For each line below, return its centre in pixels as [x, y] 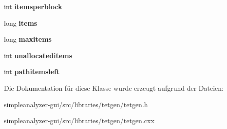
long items [21, 23]
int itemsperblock [33, 6]
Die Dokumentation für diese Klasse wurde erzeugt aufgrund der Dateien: [114, 88]
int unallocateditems [38, 55]
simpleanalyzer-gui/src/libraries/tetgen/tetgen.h [76, 104]
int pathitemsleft [32, 72]
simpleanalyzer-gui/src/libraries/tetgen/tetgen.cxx [79, 121]
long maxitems [28, 39]
